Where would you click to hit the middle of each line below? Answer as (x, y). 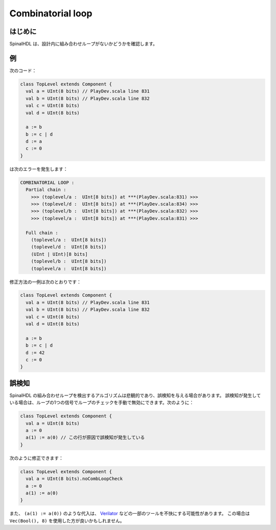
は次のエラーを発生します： (39, 169)
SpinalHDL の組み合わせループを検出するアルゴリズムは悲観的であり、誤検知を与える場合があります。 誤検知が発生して (135, 395)
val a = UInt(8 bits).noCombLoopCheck (74, 479)
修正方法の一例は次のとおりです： (45, 282)
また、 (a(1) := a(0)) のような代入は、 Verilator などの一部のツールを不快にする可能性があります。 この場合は (130, 514)
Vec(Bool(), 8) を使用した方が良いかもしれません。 (67, 521)
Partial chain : (46, 190)
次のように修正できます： (36, 458)
